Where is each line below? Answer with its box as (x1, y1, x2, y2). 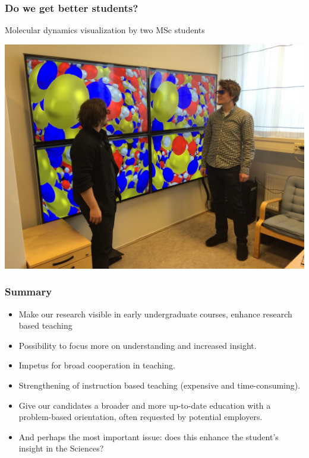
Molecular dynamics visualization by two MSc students (5, 24, 205, 36)
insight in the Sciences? (18, 442, 104, 454)
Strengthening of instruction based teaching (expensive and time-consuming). (18, 379, 301, 391)
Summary (5, 284, 52, 299)
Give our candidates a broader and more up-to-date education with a (18, 399, 271, 411)
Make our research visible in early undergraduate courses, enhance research (18, 307, 292, 320)
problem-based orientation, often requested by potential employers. (18, 411, 263, 423)
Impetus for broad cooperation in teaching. (18, 359, 175, 371)
